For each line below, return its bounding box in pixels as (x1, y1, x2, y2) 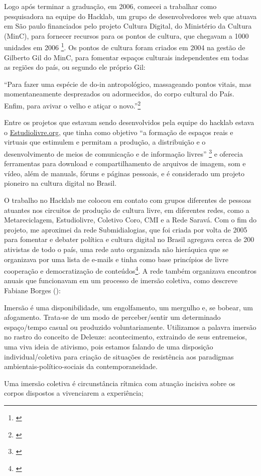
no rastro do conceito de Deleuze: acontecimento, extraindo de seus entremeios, (4, 331, 247, 342)
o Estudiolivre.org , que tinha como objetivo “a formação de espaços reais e (4, 127, 233, 137)
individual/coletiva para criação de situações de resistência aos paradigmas (4, 351, 234, 362)
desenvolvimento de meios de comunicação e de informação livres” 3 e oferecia (4, 147, 243, 159)
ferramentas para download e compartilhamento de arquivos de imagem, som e (4, 158, 246, 169)
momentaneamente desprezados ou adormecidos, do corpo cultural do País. (4, 88, 234, 99)
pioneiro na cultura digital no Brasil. (4, 178, 117, 188)
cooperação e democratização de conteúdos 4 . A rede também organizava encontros (4, 264, 257, 276)
